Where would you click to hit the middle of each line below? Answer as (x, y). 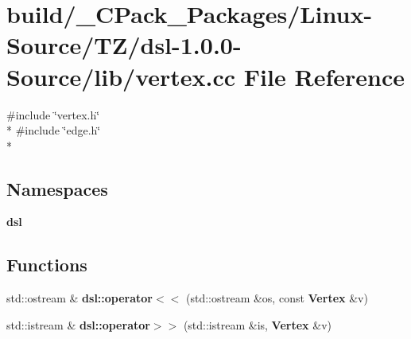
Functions (47, 265)
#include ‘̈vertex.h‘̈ (53, 114)
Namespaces (57, 188)
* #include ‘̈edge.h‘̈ (54, 130)
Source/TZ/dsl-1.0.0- (124, 45)
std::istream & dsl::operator (78, 324)
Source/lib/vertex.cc (121, 76)
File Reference (324, 76)
